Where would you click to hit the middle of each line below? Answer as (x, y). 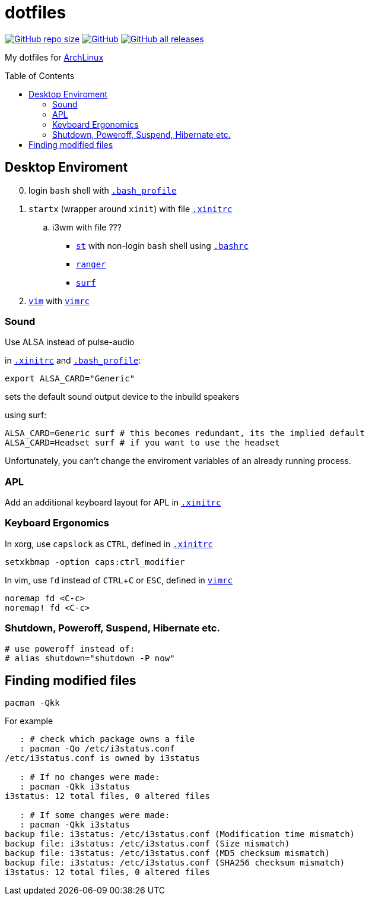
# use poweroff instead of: (70, 648)
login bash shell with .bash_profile (103, 190)
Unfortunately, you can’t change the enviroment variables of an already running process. (178, 461)
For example (29, 721)
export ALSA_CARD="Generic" (70, 379)
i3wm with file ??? (87, 227)
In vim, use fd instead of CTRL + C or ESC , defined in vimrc (119, 580)
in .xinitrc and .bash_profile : (73, 361)
